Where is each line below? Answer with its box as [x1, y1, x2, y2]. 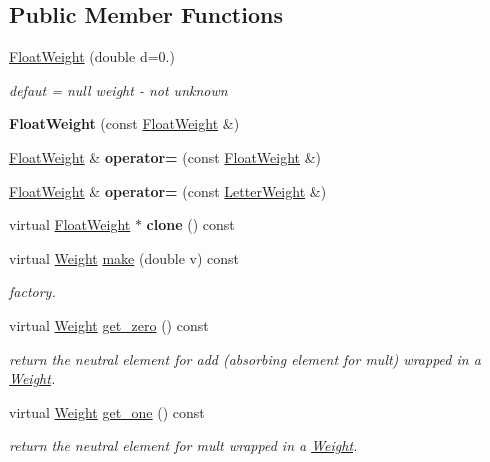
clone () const [146, 214, 235, 235]
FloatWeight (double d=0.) [9, 46, 175, 67]
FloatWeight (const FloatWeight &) [9, 113, 240, 134]
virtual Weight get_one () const [9, 401, 205, 422]
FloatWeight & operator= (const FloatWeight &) [9, 146, 322, 167]
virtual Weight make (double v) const [9, 247, 240, 268]
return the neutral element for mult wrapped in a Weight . [9, 435, 358, 456]
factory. [9, 281, 56, 302]
